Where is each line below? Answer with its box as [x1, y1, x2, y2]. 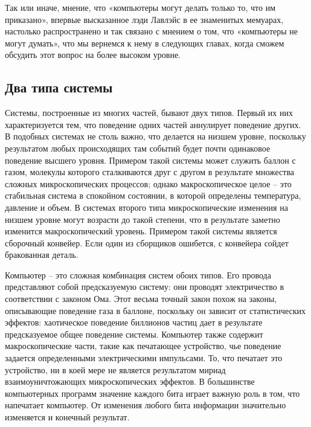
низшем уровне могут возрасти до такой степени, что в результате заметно [5, 213, 280, 225]
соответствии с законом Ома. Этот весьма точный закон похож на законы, [5, 292, 277, 305]
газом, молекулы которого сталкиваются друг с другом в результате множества [5, 165, 295, 178]
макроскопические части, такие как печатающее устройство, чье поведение [5, 339, 281, 352]
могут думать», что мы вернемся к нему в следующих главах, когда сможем [5, 36, 284, 49]
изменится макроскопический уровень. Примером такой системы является [5, 225, 277, 237]
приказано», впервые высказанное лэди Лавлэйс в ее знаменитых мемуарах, [5, 13, 284, 25]
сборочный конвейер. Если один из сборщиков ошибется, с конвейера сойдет [5, 236, 289, 249]
